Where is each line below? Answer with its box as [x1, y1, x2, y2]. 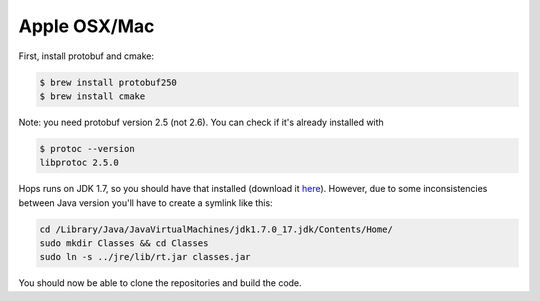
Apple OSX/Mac [18, 15, 155, 37]
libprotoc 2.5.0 [39, 157, 120, 169]
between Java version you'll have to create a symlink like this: [18, 196, 274, 209]
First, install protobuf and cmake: [18, 50, 155, 62]
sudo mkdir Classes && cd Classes [39, 238, 209, 249]
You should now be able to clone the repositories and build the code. [18, 277, 302, 289]
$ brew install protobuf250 [39, 76, 177, 88]
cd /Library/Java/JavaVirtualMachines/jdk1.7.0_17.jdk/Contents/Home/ [39, 223, 394, 235]
